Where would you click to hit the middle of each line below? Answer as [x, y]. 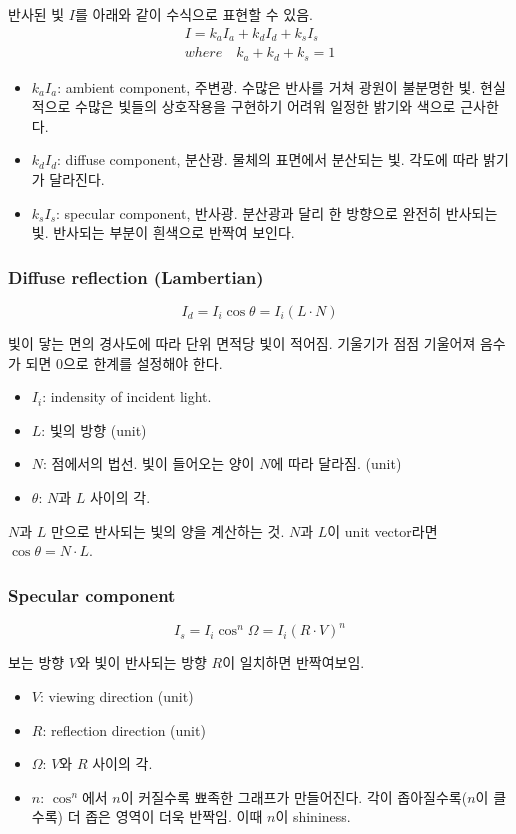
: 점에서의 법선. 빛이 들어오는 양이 [149, 463]
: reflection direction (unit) [124, 729]
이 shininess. [313, 816]
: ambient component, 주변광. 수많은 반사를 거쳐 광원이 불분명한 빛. [266, 86]
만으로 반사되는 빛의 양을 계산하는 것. [168, 530]
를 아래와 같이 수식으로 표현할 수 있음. [194, 14]
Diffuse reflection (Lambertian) [136, 276]
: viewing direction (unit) [116, 696]
